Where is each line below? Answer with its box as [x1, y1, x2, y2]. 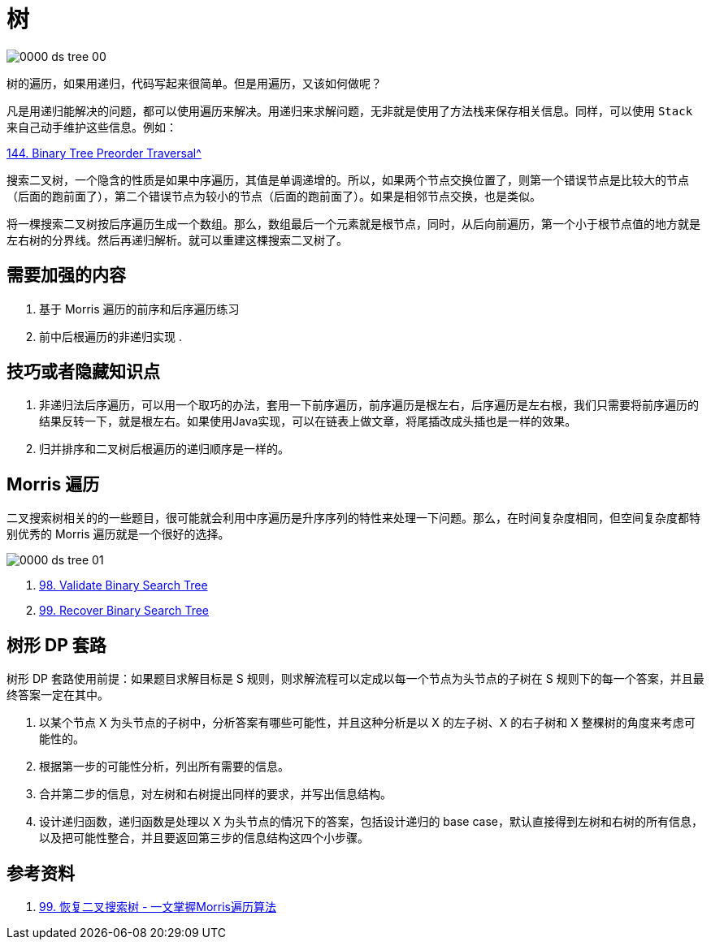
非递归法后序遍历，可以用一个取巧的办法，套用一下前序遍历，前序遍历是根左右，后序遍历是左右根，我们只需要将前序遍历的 [39, 398, 699, 413]
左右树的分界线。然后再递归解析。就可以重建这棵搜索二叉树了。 [7, 232, 348, 247]
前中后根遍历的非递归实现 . [39, 329, 182, 343]
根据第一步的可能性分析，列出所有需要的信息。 [39, 759, 289, 774]
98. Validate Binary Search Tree [39, 578, 208, 593]
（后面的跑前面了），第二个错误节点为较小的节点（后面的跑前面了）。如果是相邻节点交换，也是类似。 [7, 188, 541, 203]
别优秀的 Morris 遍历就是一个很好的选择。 [7, 527, 230, 542]
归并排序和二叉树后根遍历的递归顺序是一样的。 [39, 442, 289, 456]
